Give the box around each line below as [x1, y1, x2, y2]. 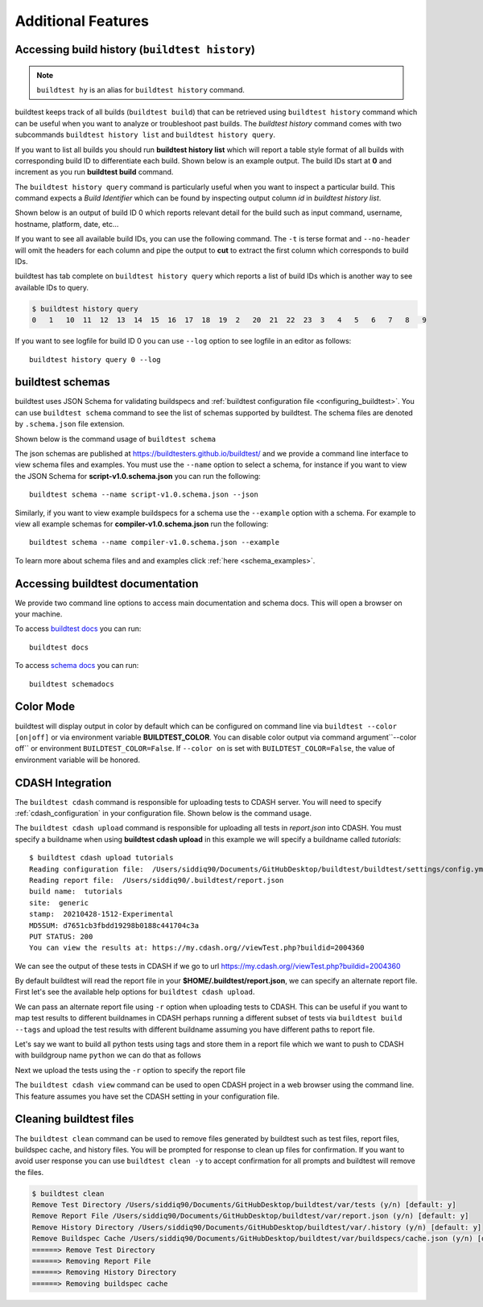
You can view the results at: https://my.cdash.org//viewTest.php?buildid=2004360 [29, 943, 365, 953]
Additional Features [14, 12, 149, 30]
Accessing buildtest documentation [14, 576, 199, 591]
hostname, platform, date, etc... [14, 219, 119, 229]
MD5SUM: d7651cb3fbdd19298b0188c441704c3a [29, 921, 200, 930]
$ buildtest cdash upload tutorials [29, 853, 174, 863]
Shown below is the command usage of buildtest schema [14, 434, 217, 443]
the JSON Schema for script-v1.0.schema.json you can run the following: [14, 471, 261, 480]
